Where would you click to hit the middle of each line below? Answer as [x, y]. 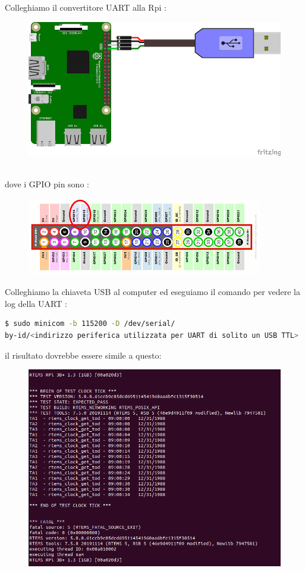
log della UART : [36, 303]
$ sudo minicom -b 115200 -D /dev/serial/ [90, 324]
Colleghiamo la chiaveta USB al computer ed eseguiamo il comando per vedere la [152, 292]
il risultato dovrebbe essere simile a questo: [83, 355]
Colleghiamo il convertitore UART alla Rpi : [86, 7]
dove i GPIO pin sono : [47, 184]
